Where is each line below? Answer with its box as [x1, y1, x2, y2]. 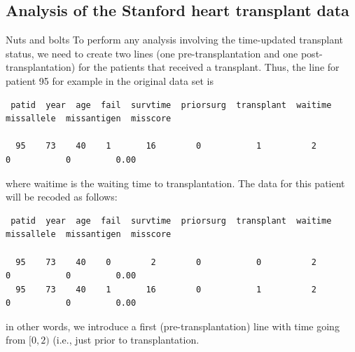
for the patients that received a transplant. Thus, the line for [78, 60, 340, 74]
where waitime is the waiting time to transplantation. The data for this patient [6, 175, 345, 190]
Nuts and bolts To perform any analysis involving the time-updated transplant [6, 32, 344, 47]
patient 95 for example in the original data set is [6, 73, 214, 88]
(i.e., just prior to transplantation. [53, 332, 200, 347]
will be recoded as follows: [6, 189, 118, 204]
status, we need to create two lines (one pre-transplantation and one [6, 46, 298, 60]
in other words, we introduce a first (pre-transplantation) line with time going [6, 318, 340, 333]
